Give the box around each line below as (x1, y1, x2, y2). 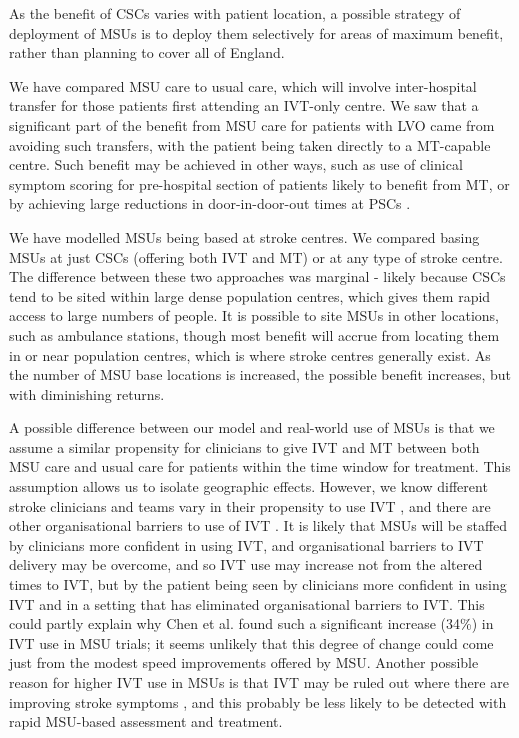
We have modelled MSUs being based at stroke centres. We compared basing (9, 226, 480, 247)
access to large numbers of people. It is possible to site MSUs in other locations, (9, 305, 499, 326)
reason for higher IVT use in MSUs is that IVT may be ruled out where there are (9, 672, 509, 692)
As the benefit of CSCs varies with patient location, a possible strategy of (9, 3, 461, 23)
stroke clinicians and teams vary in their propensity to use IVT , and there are (9, 495, 491, 516)
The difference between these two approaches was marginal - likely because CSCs (9, 266, 506, 287)
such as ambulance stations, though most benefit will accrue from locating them (9, 324, 500, 345)
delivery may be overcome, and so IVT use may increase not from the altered (9, 554, 483, 575)
